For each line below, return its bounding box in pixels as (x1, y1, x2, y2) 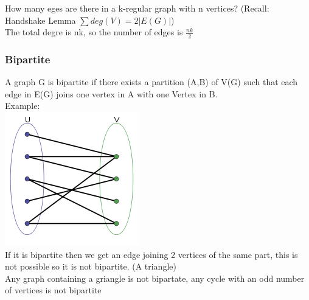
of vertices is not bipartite (5, 284, 102, 296)
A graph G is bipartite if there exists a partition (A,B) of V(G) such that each (5, 75, 298, 88)
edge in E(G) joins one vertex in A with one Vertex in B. (5, 87, 218, 100)
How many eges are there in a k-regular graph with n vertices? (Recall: (5, 2, 269, 14)
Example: (5, 99, 40, 112)
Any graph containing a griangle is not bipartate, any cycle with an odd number (5, 271, 305, 284)
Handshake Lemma (5, 13, 76, 26)
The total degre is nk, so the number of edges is (5, 26, 183, 38)
